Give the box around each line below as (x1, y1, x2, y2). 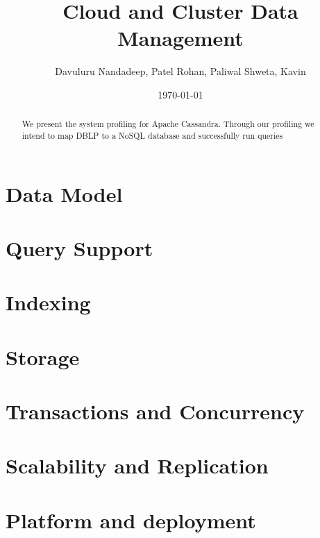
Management (117, 24, 244, 52)
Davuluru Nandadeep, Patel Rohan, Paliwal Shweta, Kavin (55, 64, 306, 78)
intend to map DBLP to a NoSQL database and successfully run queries (22, 129, 283, 141)
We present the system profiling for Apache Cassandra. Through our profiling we (22, 118, 314, 130)
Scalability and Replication (6, 451, 269, 480)
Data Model (6, 179, 123, 208)
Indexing (6, 288, 91, 317)
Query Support (6, 233, 153, 262)
